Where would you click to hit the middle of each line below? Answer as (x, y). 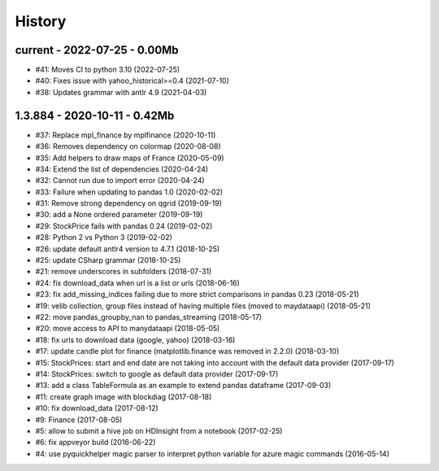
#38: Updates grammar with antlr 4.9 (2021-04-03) (121, 92)
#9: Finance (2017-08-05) (79, 420)
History (41, 21)
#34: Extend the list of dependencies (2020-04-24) (122, 169)
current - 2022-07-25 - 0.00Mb (97, 50)
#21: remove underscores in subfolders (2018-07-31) (124, 272)
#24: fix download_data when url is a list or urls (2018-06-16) (137, 283)
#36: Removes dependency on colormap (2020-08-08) (128, 146)
